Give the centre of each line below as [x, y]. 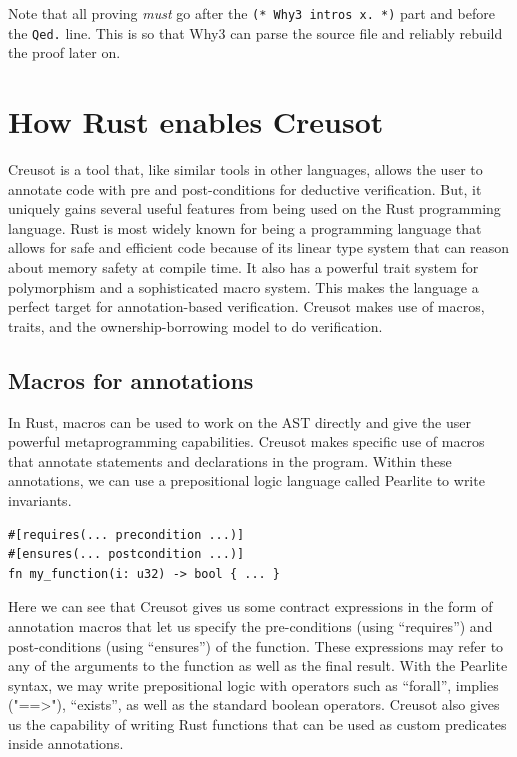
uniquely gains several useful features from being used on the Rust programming [254, 208]
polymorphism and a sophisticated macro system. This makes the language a [243, 286]
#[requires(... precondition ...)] [126, 534]
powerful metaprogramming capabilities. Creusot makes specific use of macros [246, 441]
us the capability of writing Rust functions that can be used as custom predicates [257, 723]
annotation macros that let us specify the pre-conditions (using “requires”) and [250, 625]
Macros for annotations [131, 379]
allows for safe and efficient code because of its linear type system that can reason [259, 247]
